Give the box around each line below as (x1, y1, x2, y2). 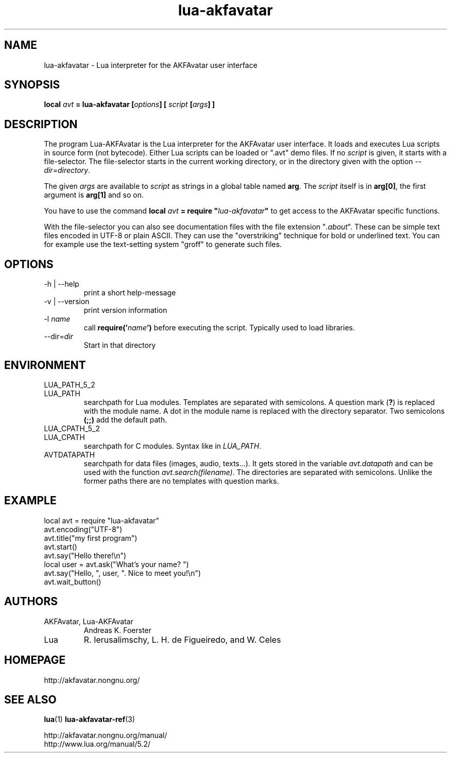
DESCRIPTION (4, 117, 78, 131)
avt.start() (44, 542, 77, 551)
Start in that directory (83, 341, 156, 350)
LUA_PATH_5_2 (44, 380, 95, 389)
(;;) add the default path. (83, 415, 167, 424)
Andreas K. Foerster (83, 625, 152, 635)
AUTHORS (4, 595, 58, 608)
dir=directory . (44, 166, 91, 175)
